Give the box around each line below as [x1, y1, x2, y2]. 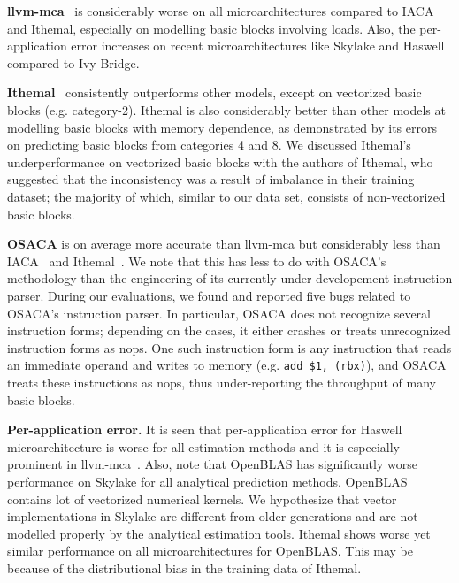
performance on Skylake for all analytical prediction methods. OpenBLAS [7, 472, 408, 490]
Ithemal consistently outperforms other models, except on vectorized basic [7, 83, 422, 102]
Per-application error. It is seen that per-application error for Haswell [7, 420, 402, 439]
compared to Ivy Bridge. [7, 53, 140, 72]
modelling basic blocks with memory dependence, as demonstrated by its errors [7, 118, 437, 136]
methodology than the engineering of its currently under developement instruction [7, 269, 453, 288]
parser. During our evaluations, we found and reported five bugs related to [7, 286, 411, 304]
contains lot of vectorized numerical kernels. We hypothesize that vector [7, 489, 397, 508]
